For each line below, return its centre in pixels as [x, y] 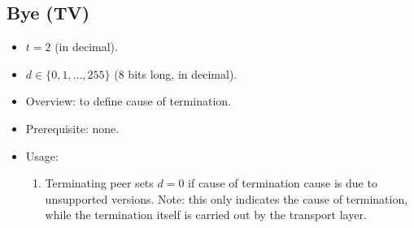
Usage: [42, 155]
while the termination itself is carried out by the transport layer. [206, 215]
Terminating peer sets [99, 183]
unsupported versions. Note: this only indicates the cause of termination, [227, 198]
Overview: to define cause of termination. [128, 101]
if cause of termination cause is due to [283, 183]
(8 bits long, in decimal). [176, 73]
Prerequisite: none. [72, 128]
